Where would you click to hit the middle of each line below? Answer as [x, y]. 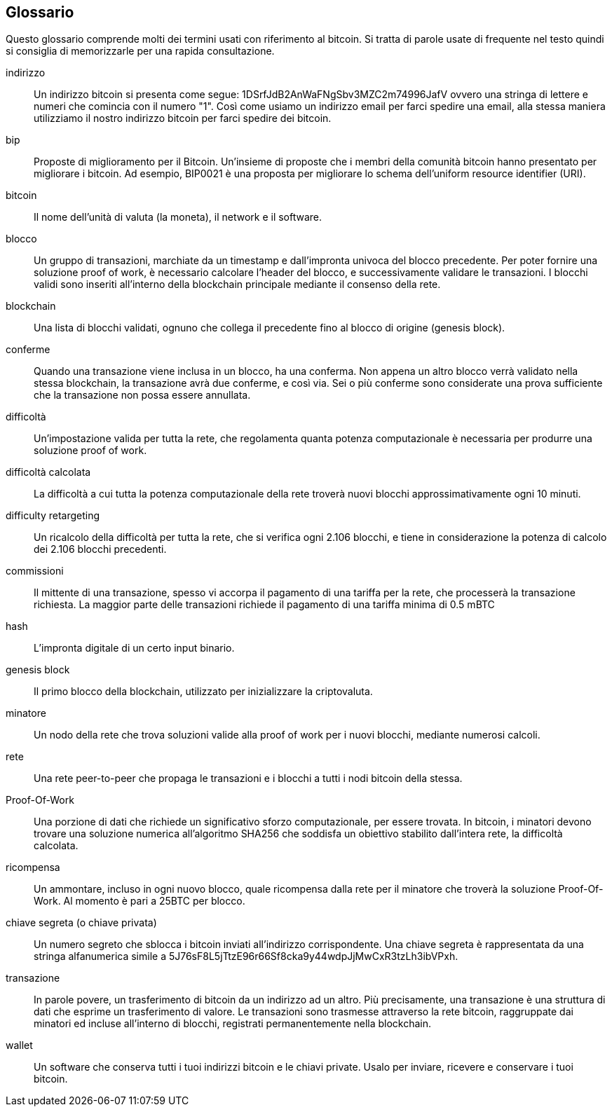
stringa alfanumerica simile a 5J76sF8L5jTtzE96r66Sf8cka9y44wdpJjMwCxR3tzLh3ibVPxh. [246, 956]
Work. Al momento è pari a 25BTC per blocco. [140, 901]
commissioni [35, 571]
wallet [19, 1045]
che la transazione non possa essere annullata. [142, 395]
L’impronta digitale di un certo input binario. [134, 648]
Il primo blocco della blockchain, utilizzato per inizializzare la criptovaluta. [203, 692]
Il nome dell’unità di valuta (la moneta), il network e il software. [178, 217]
